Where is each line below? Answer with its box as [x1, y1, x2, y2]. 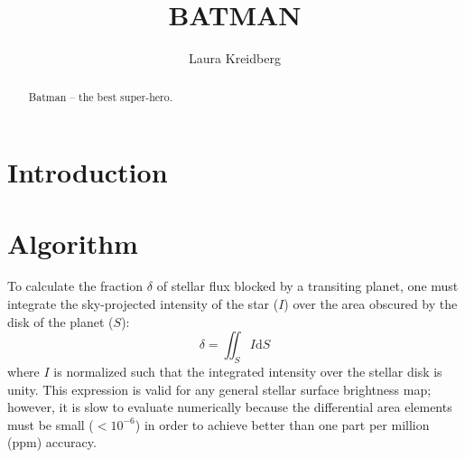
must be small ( [7, 415, 94, 434]
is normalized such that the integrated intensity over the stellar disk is [53, 362, 442, 381]
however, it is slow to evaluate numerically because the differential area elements [7, 397, 452, 416]
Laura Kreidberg [189, 49, 281, 68]
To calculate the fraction [7, 276, 144, 295]
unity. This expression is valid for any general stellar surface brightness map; [7, 379, 432, 398]
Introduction [7, 154, 168, 191]
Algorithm [7, 224, 138, 261]
